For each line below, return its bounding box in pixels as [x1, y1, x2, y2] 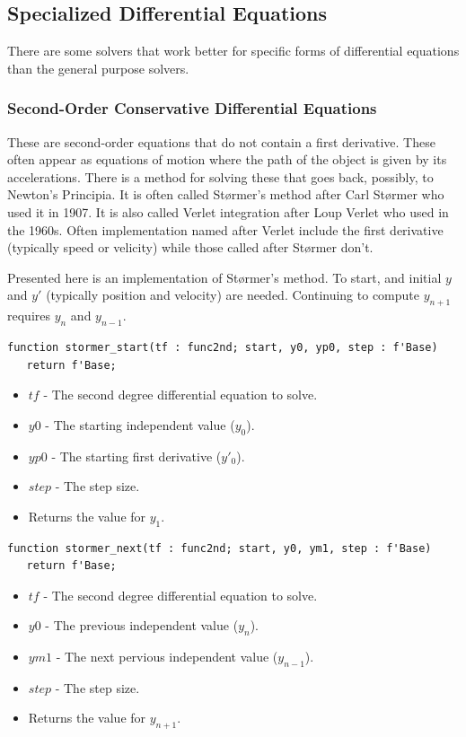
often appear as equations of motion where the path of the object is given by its [7, 150, 447, 169]
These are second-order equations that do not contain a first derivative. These [7, 132, 435, 151]
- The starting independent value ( [45, 415, 235, 434]
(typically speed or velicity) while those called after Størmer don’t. [7, 238, 374, 257]
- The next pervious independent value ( [56, 647, 278, 666]
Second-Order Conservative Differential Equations [7, 97, 377, 119]
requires [7, 306, 50, 325]
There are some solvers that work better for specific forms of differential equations [7, 41, 460, 60]
